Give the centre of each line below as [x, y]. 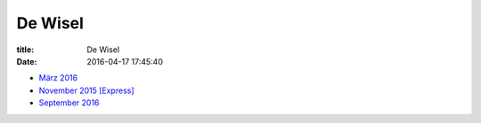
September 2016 [69, 103]
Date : [27, 61]
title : [25, 50]
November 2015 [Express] [86, 90]
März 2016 [58, 78]
